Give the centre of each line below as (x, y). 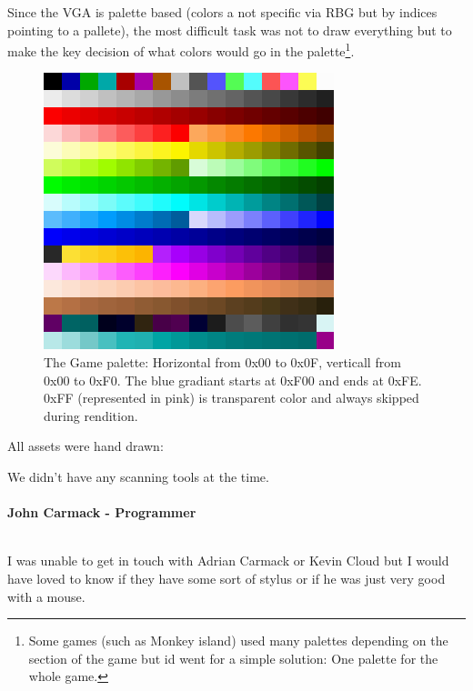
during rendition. (91, 415)
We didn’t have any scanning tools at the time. (138, 476)
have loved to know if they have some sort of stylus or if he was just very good (226, 578)
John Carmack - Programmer (102, 512)
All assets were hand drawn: (86, 446)
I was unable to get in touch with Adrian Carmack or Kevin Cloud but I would (228, 561)
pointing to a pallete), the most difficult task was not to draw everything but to (230, 30)
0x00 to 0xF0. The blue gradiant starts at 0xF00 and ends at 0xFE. (233, 380)
